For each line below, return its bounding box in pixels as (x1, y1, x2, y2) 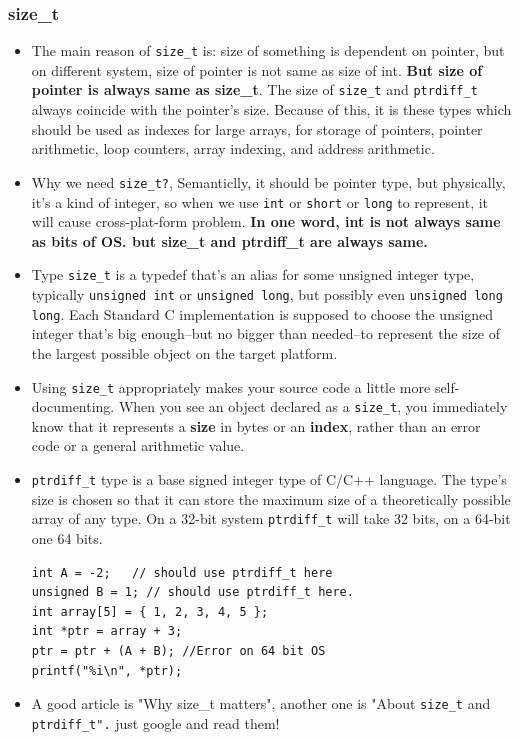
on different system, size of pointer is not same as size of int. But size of (31, 59, 483, 80)
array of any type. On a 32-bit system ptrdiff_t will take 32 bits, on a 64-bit (31, 508, 511, 529)
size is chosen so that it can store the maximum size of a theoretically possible (31, 488, 511, 509)
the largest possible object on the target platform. (31, 342, 338, 363)
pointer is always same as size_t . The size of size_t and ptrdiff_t (31, 79, 478, 100)
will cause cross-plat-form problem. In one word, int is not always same (31, 211, 501, 232)
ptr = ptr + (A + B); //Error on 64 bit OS (31, 643, 326, 658)
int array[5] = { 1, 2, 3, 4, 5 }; (31, 604, 269, 619)
